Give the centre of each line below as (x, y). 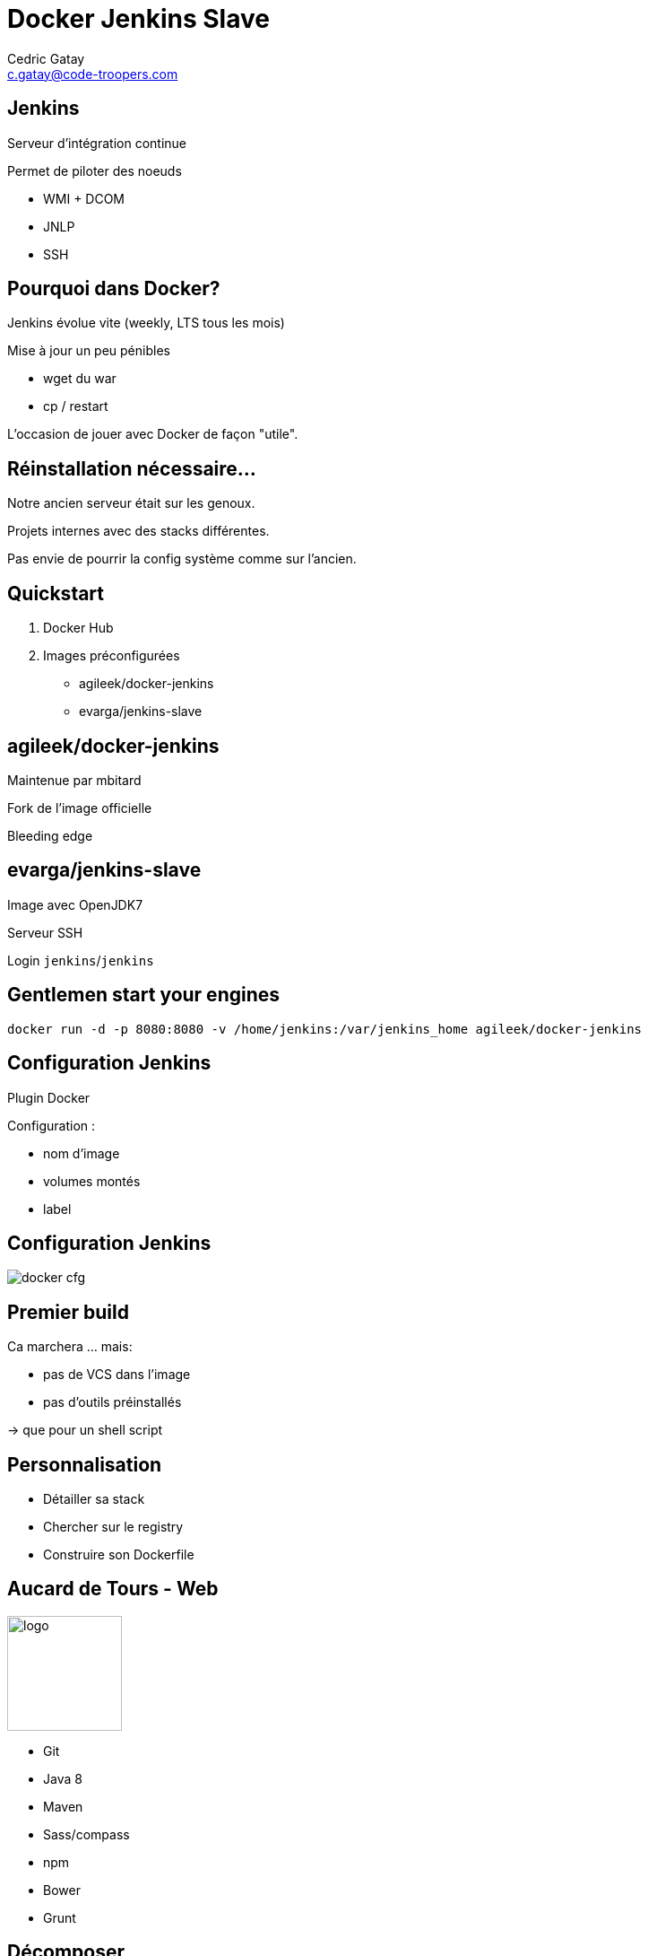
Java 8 (63, 1778)
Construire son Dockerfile (119, 1555)
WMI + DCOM (84, 198)
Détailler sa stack (94, 1499)
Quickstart (56, 593)
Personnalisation (85, 1464)
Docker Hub (78, 628)
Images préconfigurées (112, 656)
